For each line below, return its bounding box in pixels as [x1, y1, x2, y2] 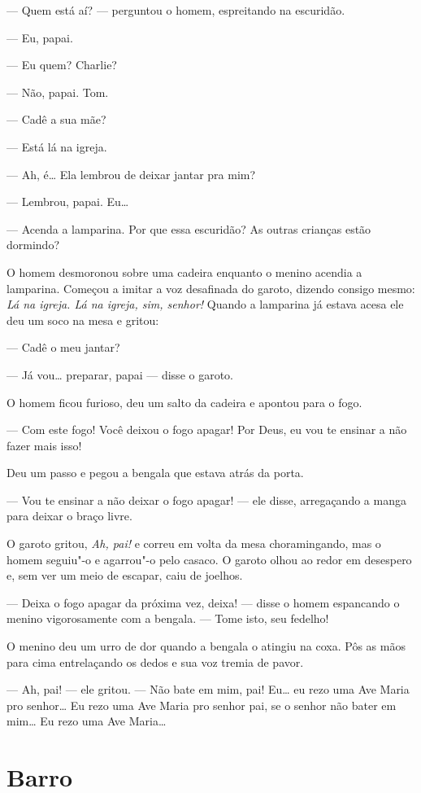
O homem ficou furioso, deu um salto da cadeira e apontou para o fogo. [7, 393, 362, 410]
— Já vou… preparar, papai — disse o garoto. [7, 366, 234, 383]
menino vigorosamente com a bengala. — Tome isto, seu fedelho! [7, 610, 329, 627]
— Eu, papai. [7, 28, 73, 46]
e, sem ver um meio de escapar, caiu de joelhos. [7, 567, 243, 584]
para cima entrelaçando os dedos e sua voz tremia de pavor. [7, 653, 304, 670]
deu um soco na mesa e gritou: [7, 311, 159, 328]
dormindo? [7, 236, 60, 253]
